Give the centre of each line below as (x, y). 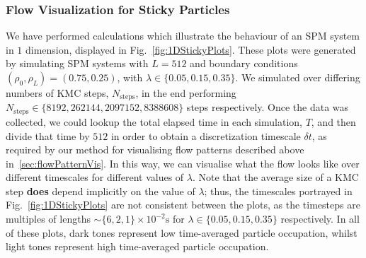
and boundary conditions (244, 63)
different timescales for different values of (95, 177)
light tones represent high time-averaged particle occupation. (137, 246)
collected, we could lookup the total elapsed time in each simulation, (154, 121)
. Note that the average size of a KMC (275, 177)
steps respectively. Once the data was (268, 107)
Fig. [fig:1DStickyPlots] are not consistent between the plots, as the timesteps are (183, 205)
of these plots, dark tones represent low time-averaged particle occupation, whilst (182, 232)
